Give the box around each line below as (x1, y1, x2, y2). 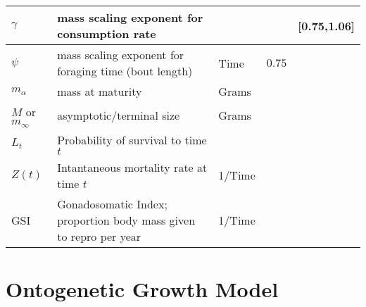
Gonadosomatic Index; (57, 195, 168, 212)
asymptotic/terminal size (57, 107, 180, 124)
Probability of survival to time (57, 131, 207, 148)
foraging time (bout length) (57, 63, 193, 79)
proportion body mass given (57, 211, 196, 228)
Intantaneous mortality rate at (57, 158, 208, 175)
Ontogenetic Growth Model (6, 275, 279, 303)
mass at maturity (57, 83, 142, 99)
